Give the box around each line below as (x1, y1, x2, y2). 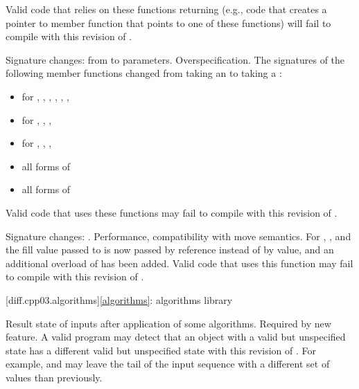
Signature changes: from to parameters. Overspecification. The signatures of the (6, 52, 345, 66)
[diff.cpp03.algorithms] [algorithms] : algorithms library (6, 292, 233, 307)
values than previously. (6, 370, 103, 384)
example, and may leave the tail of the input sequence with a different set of (6, 356, 330, 371)
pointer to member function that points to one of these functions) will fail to (6, 15, 331, 30)
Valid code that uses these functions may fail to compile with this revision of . (6, 205, 338, 219)
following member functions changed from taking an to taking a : (6, 66, 282, 80)
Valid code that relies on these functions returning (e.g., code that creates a (6, 2, 327, 16)
